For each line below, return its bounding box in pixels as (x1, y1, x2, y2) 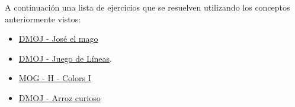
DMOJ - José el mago (18, 32, 98, 45)
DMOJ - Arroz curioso (18, 91, 101, 103)
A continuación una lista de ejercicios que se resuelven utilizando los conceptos (5, 1, 290, 13)
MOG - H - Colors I (18, 72, 91, 84)
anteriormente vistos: (5, 12, 81, 25)
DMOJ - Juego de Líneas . (18, 52, 112, 64)
